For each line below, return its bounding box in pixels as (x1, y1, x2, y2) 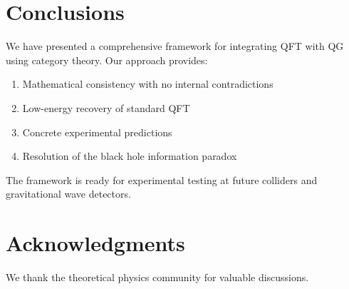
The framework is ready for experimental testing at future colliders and (6, 172, 318, 187)
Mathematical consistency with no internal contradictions (22, 76, 274, 91)
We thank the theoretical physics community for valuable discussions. (6, 270, 309, 284)
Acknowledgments (6, 228, 185, 258)
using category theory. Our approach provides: (6, 52, 208, 67)
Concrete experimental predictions (22, 124, 172, 139)
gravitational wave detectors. (6, 186, 131, 201)
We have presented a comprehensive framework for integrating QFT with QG (6, 39, 344, 54)
